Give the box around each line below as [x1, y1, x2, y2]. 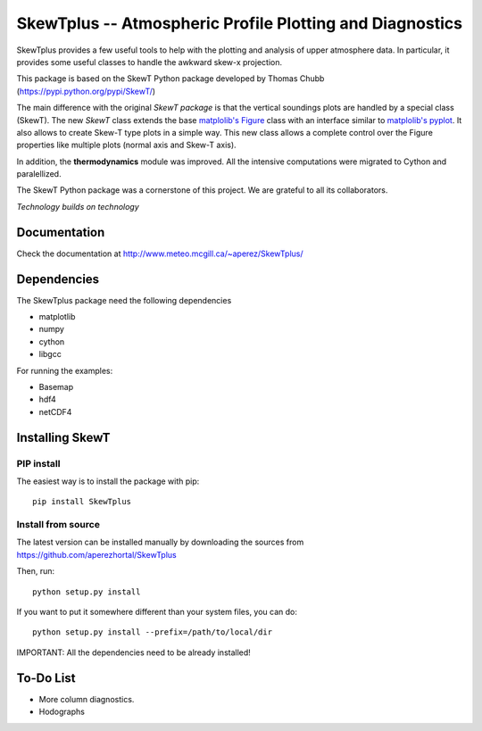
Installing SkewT [16, 429, 111, 445]
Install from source [16, 519, 100, 531]
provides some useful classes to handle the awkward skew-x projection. [16, 56, 283, 67]
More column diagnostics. [38, 694, 135, 704]
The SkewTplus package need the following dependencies [16, 295, 232, 305]
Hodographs [38, 706, 85, 718]
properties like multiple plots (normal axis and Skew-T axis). [16, 139, 237, 151]
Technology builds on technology [16, 201, 140, 212]
